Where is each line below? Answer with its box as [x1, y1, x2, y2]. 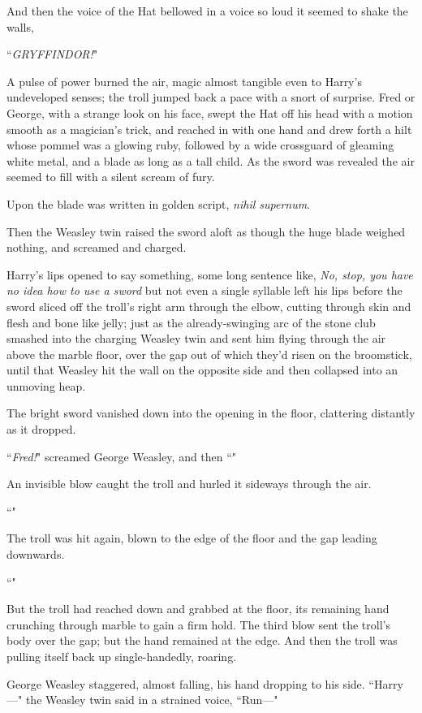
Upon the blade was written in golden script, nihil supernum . [6, 195, 311, 212]
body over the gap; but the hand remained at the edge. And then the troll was [6, 632, 398, 649]
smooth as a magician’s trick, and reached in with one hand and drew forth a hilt [6, 120, 412, 137]
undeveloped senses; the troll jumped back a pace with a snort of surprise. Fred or [6, 89, 416, 106]
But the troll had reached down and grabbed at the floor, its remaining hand [6, 600, 390, 617]
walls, [6, 18, 34, 35]
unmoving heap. [6, 377, 86, 394]
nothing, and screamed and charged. [6, 239, 187, 256]
